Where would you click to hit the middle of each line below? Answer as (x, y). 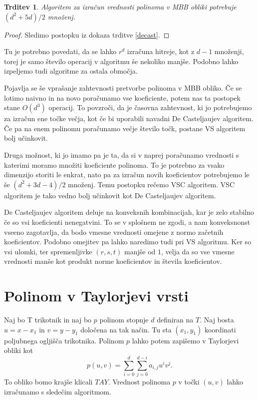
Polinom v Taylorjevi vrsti (96, 296)
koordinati (220, 329)
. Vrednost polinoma (139, 381)
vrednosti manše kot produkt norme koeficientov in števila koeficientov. (113, 261)
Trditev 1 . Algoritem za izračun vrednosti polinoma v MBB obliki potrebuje (120, 7)
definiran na (175, 319)
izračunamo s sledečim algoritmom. (58, 391)
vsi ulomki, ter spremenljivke (48, 251)
